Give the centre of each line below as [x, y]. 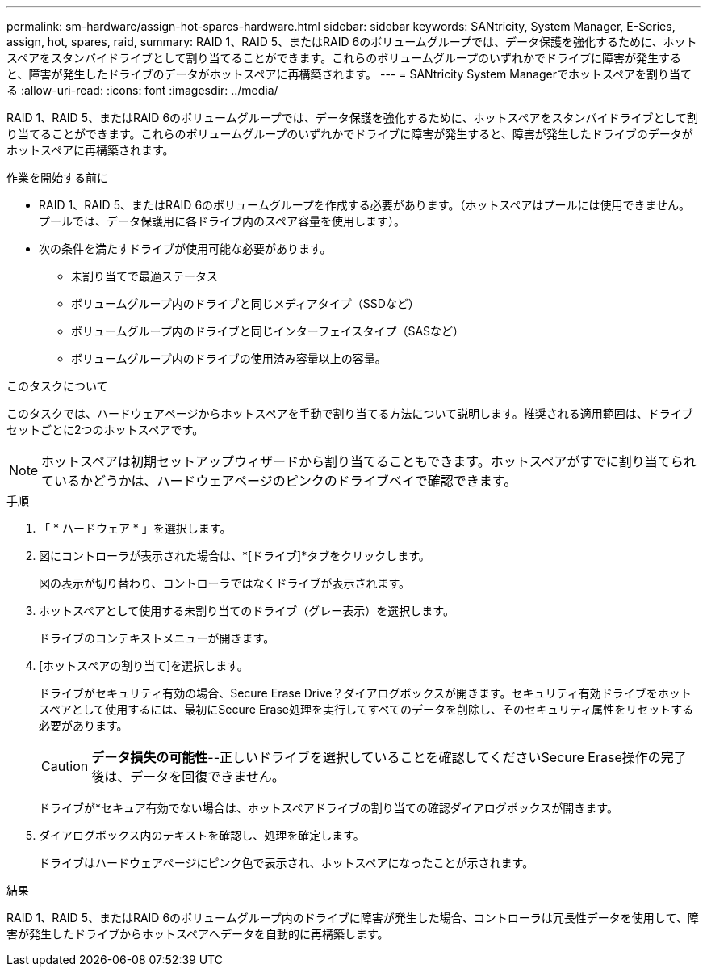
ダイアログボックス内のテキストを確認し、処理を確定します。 [202, 835]
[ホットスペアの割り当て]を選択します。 [144, 666]
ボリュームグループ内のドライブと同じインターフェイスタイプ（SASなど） [268, 331]
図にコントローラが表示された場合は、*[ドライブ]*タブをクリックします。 [234, 556]
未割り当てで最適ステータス [144, 276]
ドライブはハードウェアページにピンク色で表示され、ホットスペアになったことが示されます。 [287, 863]
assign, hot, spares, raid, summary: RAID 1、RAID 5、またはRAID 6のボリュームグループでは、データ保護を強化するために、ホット [352, 42]
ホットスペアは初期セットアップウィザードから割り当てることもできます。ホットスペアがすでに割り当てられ [369, 461]
